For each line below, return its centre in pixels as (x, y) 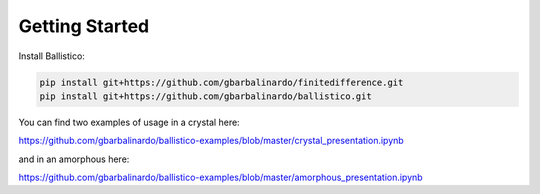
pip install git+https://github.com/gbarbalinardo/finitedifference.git (221, 82)
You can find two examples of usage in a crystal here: (129, 122)
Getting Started (84, 26)
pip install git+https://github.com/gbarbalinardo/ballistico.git (205, 96)
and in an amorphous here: (74, 159)
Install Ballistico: (51, 56)
